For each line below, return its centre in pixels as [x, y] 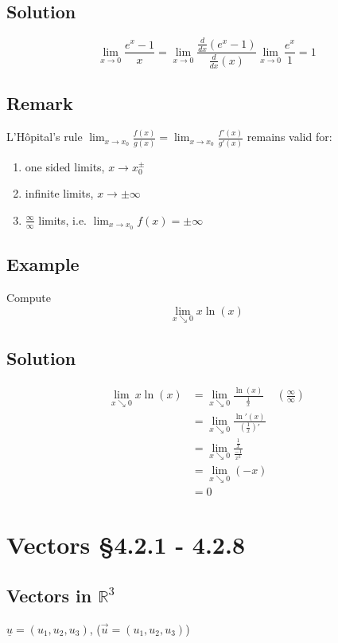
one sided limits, [65, 166]
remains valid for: [289, 137]
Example [43, 264]
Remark [40, 103]
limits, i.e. [63, 220]
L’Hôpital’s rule [45, 137]
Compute [29, 297]
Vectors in [49, 596]
